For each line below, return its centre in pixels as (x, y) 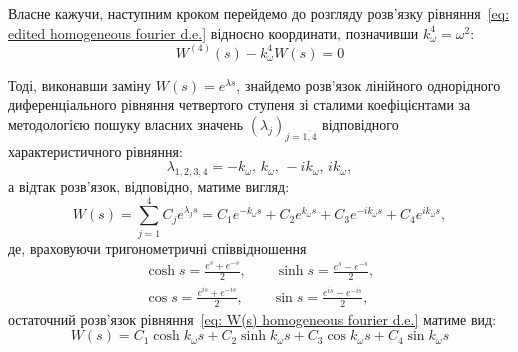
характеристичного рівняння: (95, 150)
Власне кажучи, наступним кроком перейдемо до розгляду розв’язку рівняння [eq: (259, 13)
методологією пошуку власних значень (126, 123)
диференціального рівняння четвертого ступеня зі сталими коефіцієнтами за (239, 104)
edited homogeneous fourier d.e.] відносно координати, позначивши (213, 32)
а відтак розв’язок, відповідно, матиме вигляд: (149, 186)
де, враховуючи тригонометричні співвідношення (157, 247)
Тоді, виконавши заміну (80, 84)
